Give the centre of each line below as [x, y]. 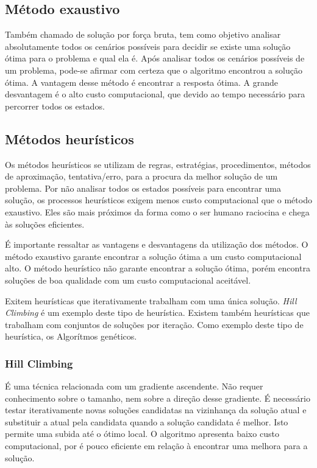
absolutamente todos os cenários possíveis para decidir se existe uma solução [148, 46]
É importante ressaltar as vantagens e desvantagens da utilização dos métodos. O [157, 244]
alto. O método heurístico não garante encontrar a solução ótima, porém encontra [158, 268]
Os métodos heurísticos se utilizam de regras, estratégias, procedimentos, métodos [158, 164]
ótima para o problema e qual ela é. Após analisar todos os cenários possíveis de [155, 58]
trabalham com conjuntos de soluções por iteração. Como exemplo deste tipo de [154, 324]
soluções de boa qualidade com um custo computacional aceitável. [128, 280]
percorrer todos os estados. [55, 106]
